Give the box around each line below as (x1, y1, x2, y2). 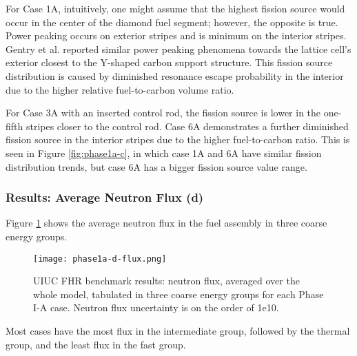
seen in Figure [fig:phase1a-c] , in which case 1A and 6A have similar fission (6, 145, 322, 160)
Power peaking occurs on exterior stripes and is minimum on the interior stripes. (6, 28, 347, 43)
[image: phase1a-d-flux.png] (33, 253, 167, 264)
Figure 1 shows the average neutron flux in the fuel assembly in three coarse (6, 216, 327, 230)
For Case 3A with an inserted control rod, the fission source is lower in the (6, 105, 321, 120)
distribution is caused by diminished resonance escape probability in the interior (6, 68, 344, 83)
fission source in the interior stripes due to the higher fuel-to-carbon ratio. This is (6, 132, 350, 147)
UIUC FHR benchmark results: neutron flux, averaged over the (33, 273, 300, 288)
